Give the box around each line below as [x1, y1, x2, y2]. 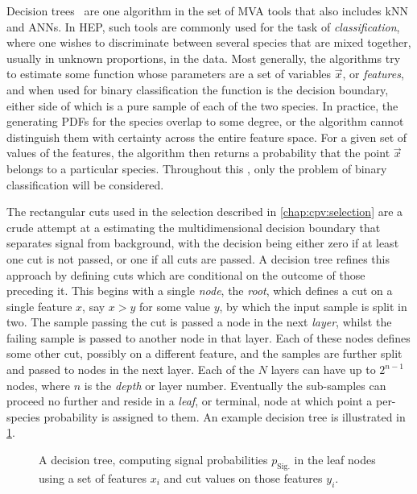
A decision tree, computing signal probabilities [39, 451, 268, 468]
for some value [139, 297, 211, 314]
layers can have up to [270, 361, 376, 378]
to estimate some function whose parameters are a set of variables [6, 65, 332, 82]
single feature [6, 297, 72, 314]
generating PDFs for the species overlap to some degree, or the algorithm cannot [6, 113, 404, 130]
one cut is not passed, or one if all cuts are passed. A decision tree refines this [6, 250, 390, 267]
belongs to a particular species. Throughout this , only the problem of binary [6, 160, 387, 176]
